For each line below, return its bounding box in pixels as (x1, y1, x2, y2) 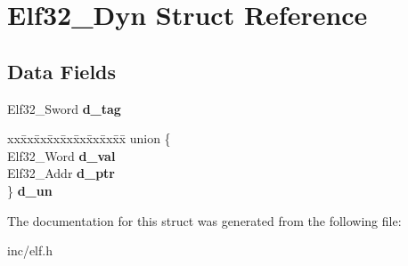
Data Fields (7, 57, 117, 85)
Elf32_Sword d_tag (7, 99, 121, 117)
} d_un (7, 181, 53, 199)
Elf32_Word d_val (7, 146, 116, 165)
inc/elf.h (7, 241, 53, 260)
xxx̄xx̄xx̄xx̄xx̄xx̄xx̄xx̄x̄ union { (7, 129, 171, 148)
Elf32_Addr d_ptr (7, 164, 115, 182)
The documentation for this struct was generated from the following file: (7, 211, 402, 230)
